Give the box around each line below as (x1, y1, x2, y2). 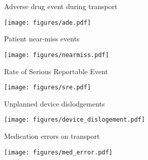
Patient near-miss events (4, 33, 80, 44)
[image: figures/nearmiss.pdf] (4, 51, 109, 59)
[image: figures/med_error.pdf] (4, 148, 113, 156)
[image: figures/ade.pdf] (4, 19, 91, 26)
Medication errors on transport (4, 131, 100, 141)
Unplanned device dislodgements (4, 98, 105, 109)
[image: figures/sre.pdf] (4, 84, 91, 91)
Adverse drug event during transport (4, 1, 118, 11)
